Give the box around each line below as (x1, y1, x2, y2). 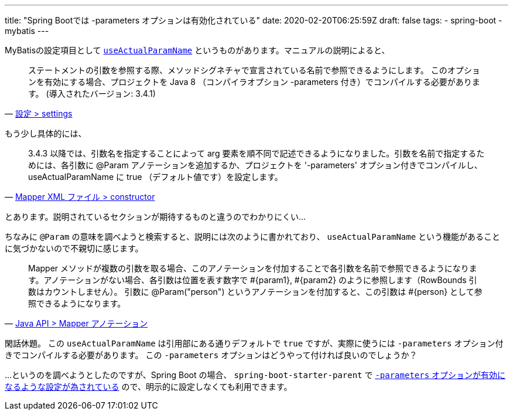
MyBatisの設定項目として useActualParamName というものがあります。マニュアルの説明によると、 (5, 45, 390, 55)
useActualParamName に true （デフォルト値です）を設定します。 (28, 172, 283, 182)
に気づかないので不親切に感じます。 (5, 243, 143, 253)
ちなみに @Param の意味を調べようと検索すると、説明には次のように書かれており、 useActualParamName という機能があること (5, 232, 501, 241)
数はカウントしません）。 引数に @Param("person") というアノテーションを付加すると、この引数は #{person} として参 (28, 287, 483, 297)
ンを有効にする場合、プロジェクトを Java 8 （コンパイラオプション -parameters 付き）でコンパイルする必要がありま (28, 77, 480, 87)
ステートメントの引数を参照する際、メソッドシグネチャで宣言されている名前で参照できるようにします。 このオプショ (28, 65, 480, 75)
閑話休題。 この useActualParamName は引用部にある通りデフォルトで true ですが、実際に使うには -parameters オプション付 (5, 338, 504, 348)
